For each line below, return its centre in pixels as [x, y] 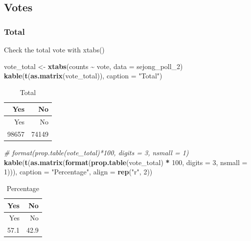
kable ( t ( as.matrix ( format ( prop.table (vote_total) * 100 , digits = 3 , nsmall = [126, 162]
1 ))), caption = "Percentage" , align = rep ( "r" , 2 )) [78, 172]
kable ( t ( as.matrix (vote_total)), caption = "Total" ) [83, 76]
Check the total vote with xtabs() [54, 49]
